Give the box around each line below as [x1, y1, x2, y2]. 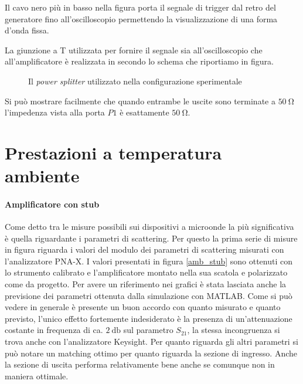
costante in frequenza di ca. [5, 324, 103, 336]
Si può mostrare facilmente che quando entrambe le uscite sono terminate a [5, 94, 275, 107]
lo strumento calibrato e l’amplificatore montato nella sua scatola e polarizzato [5, 266, 288, 278]
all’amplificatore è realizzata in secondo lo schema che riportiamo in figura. [5, 55, 274, 67]
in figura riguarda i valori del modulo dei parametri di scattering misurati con [5, 243, 284, 256]
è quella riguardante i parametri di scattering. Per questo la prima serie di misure [5, 232, 298, 244]
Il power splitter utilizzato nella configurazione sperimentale [28, 74, 242, 87]
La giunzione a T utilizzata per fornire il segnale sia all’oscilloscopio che [5, 43, 263, 56]
